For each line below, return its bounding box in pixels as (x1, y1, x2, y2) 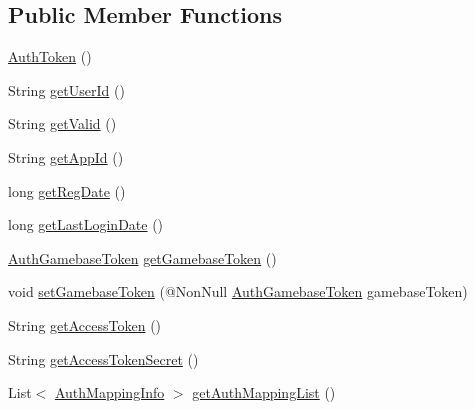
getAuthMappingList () (192, 382, 336, 403)
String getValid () (8, 113, 117, 134)
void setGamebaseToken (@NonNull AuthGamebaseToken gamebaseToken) (8, 281, 468, 302)
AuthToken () (8, 46, 92, 67)
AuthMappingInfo (54, 382, 165, 403)
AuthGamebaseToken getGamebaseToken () (8, 247, 277, 268)
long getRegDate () (8, 180, 126, 201)
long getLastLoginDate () (8, 214, 164, 235)
